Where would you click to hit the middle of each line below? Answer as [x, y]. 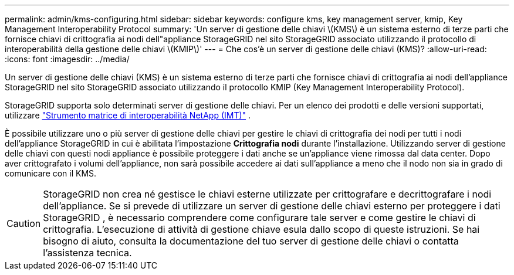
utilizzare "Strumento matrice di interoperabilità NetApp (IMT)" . [128, 115]
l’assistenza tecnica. [87, 253]
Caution [24, 223]
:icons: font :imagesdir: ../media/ [67, 59]
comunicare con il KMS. [51, 173]
